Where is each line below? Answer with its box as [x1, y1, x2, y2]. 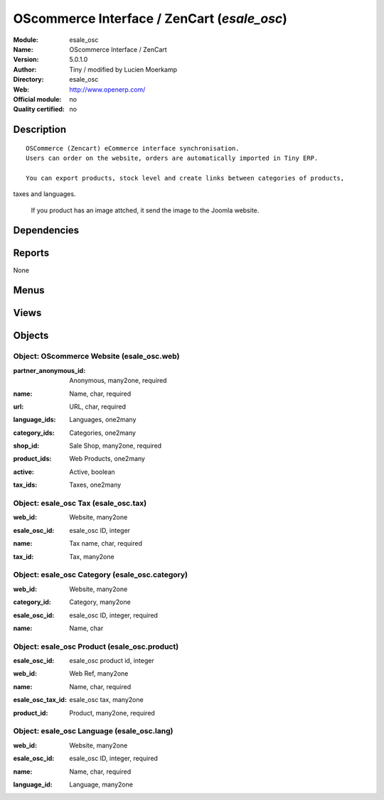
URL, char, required [69, 402, 127, 411]
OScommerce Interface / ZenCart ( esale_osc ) [13, 11, 288, 26]
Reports [13, 247, 50, 259]
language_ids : [13, 416, 56, 424]
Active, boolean [69, 467, 115, 476]
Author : [13, 65, 37, 74]
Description [13, 124, 67, 136]
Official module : [13, 94, 62, 103]
